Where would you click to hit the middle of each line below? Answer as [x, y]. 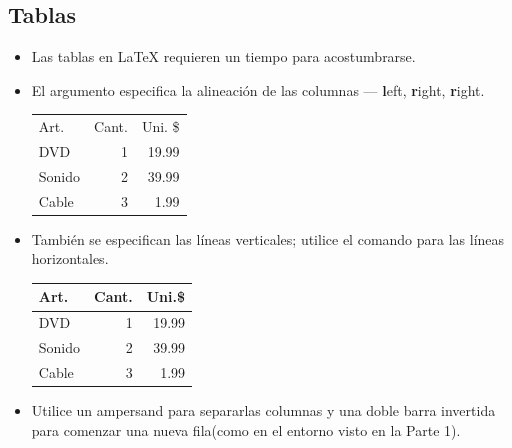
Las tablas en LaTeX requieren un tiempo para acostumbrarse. [223, 56]
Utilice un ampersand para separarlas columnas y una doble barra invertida [263, 410]
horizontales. [70, 258]
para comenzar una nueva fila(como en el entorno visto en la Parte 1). [246, 429]
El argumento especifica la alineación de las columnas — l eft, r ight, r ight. [258, 89]
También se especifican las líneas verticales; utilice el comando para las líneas [268, 238]
